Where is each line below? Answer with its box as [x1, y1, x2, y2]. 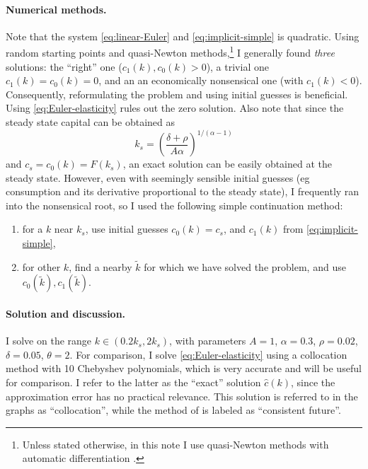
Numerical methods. [6, 1, 107, 16]
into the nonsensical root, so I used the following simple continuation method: [6, 197, 343, 212]
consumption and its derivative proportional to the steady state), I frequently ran [6, 184, 360, 199]
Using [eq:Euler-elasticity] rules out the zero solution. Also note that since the [6, 100, 344, 115]
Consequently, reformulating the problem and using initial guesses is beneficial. [6, 86, 348, 101]
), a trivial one [206, 59, 269, 74]
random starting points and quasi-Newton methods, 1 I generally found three [6, 43, 335, 60]
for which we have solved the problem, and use [144, 259, 346, 274]
